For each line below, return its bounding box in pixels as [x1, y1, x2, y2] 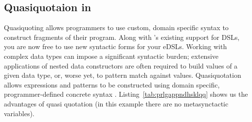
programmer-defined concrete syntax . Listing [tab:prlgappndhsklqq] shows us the [4, 89, 248, 99]
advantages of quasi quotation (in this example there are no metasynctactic [4, 98, 229, 108]
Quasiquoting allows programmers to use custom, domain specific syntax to [4, 22, 229, 33]
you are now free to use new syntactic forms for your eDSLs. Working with [4, 41, 227, 52]
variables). [4, 108, 35, 118]
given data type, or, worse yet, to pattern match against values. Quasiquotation [4, 70, 241, 80]
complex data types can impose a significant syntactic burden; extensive [4, 51, 219, 61]
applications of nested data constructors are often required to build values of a [4, 60, 238, 70]
